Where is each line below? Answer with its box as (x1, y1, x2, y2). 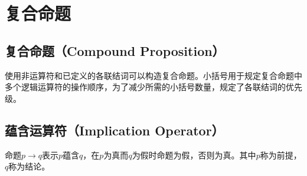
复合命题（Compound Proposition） (5, 41, 225, 59)
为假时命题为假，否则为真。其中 (132, 148, 256, 161)
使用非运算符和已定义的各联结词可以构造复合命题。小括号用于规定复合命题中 (5, 69, 302, 81)
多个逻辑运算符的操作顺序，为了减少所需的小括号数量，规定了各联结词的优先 (5, 81, 302, 93)
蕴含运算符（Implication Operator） (5, 121, 224, 139)
